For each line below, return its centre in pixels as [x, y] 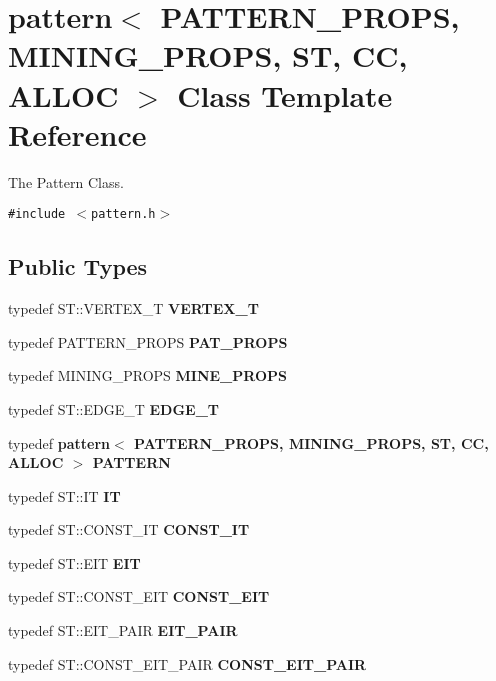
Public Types [78, 266]
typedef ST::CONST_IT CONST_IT [129, 529]
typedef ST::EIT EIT [74, 562]
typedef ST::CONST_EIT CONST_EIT [139, 596]
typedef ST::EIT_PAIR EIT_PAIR [123, 630]
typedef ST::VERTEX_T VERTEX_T [133, 308]
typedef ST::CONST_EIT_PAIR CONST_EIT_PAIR [187, 663]
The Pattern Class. [66, 181]
